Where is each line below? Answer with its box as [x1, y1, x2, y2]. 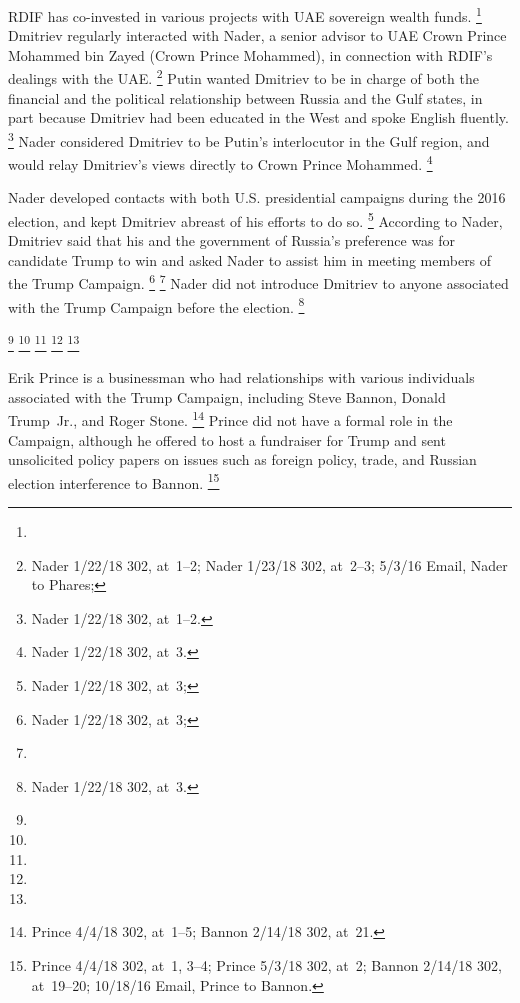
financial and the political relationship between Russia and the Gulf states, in [8, 87, 483, 108]
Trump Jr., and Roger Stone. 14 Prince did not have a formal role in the [8, 407, 453, 430]
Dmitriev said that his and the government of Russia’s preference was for [8, 230, 456, 251]
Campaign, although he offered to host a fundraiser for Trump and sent [8, 429, 446, 450]
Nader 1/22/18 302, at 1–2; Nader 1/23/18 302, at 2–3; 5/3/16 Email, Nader [31, 554, 508, 575]
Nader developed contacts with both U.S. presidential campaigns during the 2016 [8, 187, 506, 208]
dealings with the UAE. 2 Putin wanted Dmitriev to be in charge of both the [8, 65, 479, 89]
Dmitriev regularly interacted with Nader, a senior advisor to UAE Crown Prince [8, 25, 507, 46]
